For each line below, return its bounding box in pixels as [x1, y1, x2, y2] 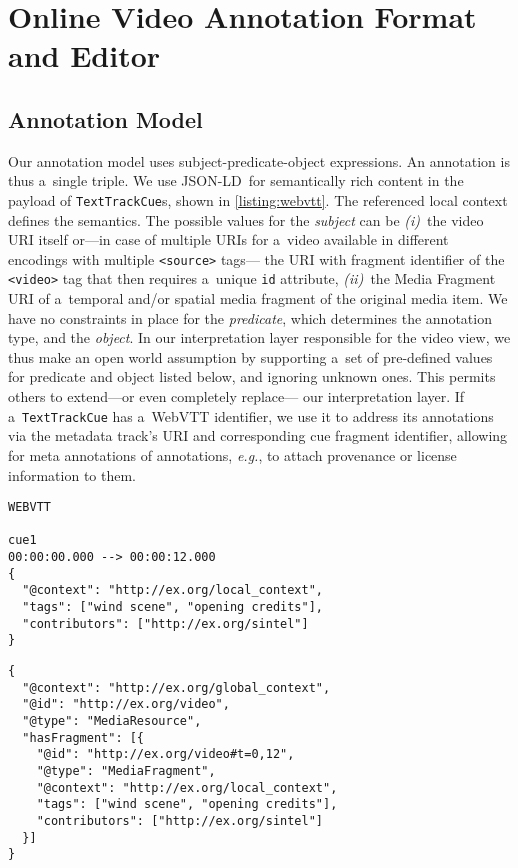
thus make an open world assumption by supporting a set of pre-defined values [8, 346, 493, 367]
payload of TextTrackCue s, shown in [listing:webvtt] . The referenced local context [8, 189, 508, 210]
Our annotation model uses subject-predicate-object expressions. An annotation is [8, 150, 510, 171]
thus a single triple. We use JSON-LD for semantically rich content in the [8, 170, 464, 191]
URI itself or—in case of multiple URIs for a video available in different [8, 229, 449, 250]
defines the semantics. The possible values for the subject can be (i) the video [8, 209, 484, 230]
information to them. [8, 464, 137, 485]
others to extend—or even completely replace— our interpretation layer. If [8, 386, 465, 407]
